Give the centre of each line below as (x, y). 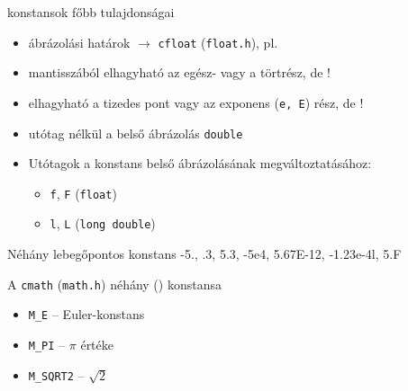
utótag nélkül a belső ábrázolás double (136, 133)
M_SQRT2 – (56, 374)
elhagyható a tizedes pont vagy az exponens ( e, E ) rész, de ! (196, 102)
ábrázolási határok (79, 42)
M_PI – (47, 344)
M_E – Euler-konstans (86, 314)
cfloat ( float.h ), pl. (218, 42)
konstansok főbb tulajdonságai (91, 12)
